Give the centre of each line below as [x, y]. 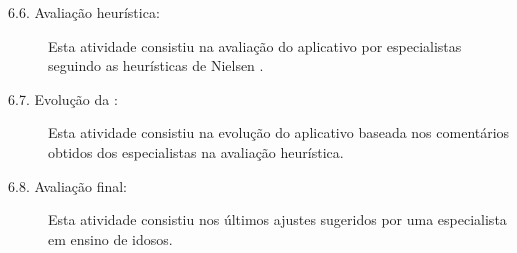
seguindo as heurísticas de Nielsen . [156, 65]
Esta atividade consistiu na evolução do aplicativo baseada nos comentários [279, 132]
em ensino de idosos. [110, 238]
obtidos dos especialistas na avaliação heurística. [196, 151]
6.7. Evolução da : [63, 98]
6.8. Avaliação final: [68, 185]
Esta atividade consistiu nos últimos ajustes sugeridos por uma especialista [277, 219]
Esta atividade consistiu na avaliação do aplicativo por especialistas [255, 45]
